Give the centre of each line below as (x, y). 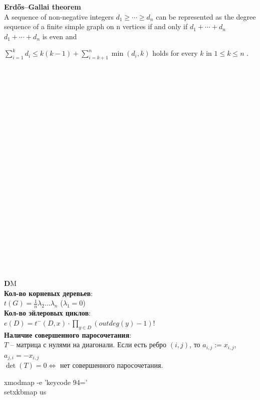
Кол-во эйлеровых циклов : (47, 313)
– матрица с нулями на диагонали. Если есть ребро (88, 344)
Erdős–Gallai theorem (43, 7)
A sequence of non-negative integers (59, 16)
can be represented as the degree (206, 16)
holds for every (175, 53)
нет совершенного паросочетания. (111, 365)
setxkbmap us (25, 392)
